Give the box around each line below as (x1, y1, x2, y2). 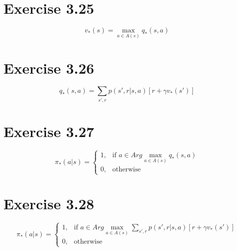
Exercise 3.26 (3, 57, 94, 78)
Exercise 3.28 (3, 193, 94, 213)
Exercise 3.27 (3, 121, 94, 141)
